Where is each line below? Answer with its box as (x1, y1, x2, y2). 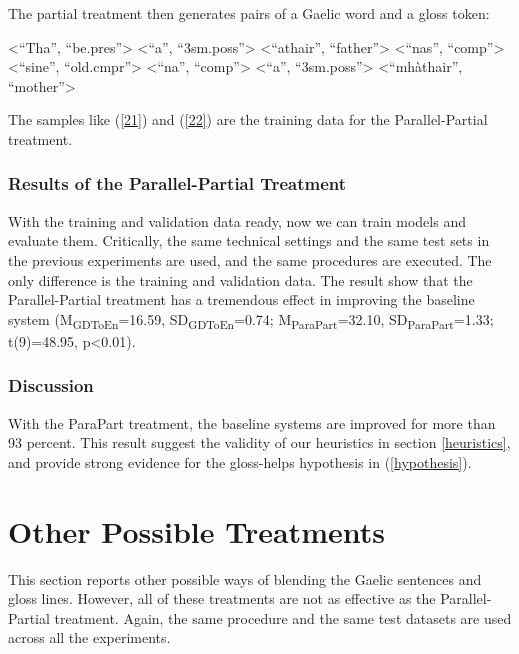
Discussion (8, 373, 94, 398)
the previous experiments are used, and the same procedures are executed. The (8, 249, 492, 270)
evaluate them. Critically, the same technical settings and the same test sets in (8, 230, 490, 251)
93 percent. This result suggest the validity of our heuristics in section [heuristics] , (8, 432, 511, 453)
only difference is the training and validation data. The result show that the (8, 269, 473, 290)
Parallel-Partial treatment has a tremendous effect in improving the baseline (8, 289, 475, 310)
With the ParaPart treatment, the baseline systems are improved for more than (8, 412, 496, 433)
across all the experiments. (8, 627, 171, 648)
